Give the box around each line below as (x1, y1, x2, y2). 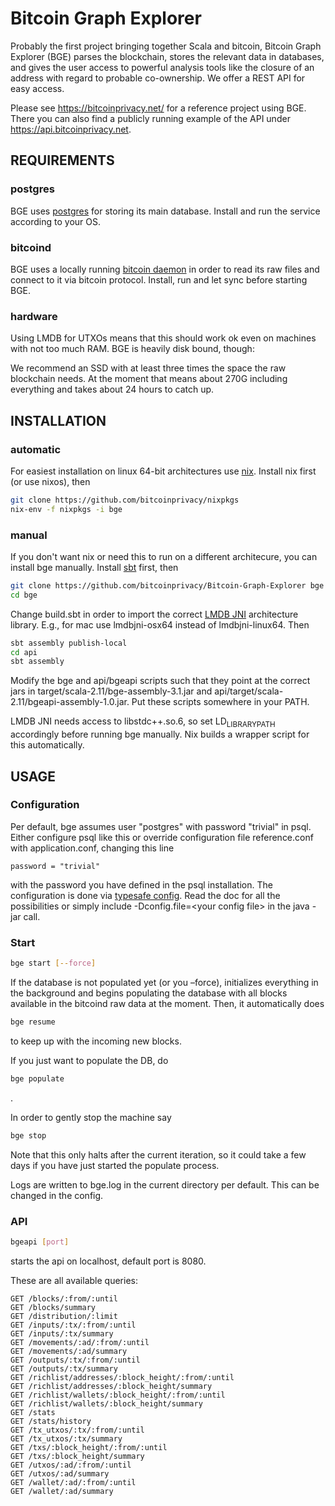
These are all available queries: (10, 1274, 138, 1286)
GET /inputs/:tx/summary (10, 1328, 114, 1339)
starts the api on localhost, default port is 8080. (10, 1255, 207, 1267)
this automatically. (10, 739, 85, 751)
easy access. (10, 82, 65, 94)
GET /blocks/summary (10, 1302, 97, 1312)
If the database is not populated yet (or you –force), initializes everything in (10, 976, 319, 988)
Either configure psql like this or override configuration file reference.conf (10, 831, 314, 843)
